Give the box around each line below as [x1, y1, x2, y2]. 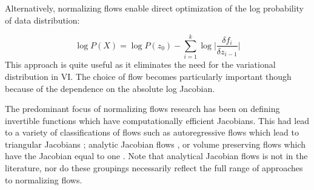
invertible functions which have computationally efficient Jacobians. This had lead [5, 114, 310, 126]
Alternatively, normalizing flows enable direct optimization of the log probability [5, 2, 304, 14]
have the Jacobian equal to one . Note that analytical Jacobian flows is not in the [5, 149, 308, 162]
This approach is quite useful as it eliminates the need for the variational [5, 58, 276, 71]
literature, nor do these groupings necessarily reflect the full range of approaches [5, 162, 303, 174]
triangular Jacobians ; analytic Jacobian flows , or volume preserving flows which [5, 137, 306, 150]
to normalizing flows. [5, 173, 82, 186]
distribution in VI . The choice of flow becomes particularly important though [5, 70, 292, 82]
